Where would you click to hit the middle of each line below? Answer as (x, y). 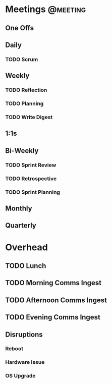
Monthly (19, 208)
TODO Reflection (26, 90)
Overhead (26, 247)
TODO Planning (24, 103)
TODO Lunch (26, 266)
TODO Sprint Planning (33, 192)
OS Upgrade (20, 376)
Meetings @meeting (46, 9)
